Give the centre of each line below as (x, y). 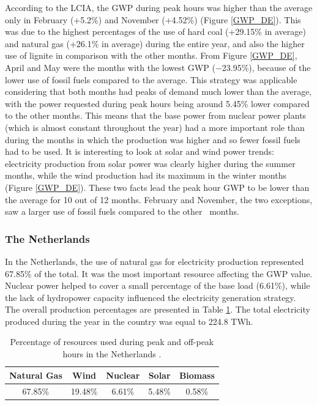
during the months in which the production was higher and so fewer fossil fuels (153, 139)
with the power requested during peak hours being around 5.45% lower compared (157, 103)
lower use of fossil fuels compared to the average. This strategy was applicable (151, 79)
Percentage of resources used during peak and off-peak (112, 342)
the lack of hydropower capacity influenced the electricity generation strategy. (151, 297)
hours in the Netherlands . (112, 354)
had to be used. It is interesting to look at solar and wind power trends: (140, 151)
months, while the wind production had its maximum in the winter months (146, 175)
